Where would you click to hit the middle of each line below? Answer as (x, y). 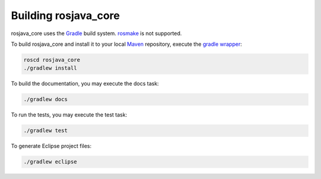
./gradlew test (45, 131)
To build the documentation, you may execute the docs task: (85, 84)
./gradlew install (50, 68)
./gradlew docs (45, 99)
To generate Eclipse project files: (51, 146)
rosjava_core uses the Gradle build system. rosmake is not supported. (97, 33)
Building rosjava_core (65, 15)
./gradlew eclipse (50, 162)
